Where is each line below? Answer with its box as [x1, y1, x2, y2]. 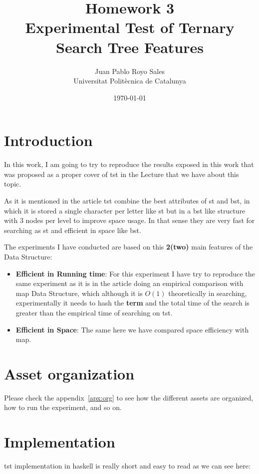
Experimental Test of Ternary [25, 17, 235, 37]
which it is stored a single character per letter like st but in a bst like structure [4, 205, 246, 215]
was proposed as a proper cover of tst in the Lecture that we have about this [4, 168, 239, 179]
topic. [4, 178, 21, 189]
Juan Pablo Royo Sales [95, 65, 165, 76]
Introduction [4, 130, 93, 150]
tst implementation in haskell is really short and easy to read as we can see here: [4, 460, 251, 471]
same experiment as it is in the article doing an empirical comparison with [15, 278, 244, 288]
